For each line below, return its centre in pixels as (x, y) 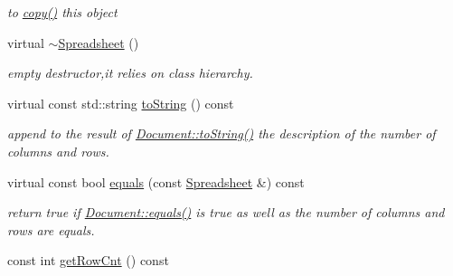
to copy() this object (62, 12)
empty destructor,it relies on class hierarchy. (130, 73)
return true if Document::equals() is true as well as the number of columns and (226, 212)
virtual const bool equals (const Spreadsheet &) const (156, 181)
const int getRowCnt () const (88, 260)
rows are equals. (51, 229)
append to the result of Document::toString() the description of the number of (222, 133)
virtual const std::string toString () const (121, 103)
